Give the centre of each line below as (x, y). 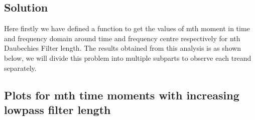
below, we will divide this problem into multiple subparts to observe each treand (128, 57)
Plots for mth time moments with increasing (122, 95)
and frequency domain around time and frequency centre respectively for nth (122, 38)
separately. (20, 68)
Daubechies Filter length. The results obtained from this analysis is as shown (123, 48)
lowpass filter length (57, 109)
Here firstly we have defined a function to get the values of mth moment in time (127, 28)
